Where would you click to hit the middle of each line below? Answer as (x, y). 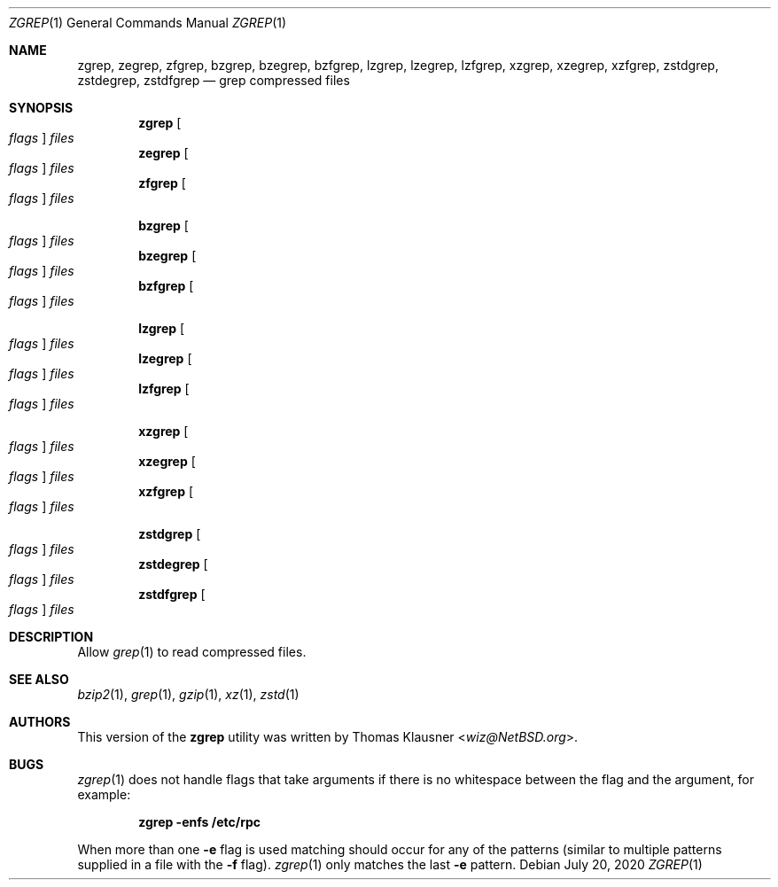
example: (104, 794)
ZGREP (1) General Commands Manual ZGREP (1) (148, 23)
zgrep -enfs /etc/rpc (199, 822)
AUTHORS (40, 722)
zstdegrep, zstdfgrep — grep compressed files (214, 80)
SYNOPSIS (41, 108)
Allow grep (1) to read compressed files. (192, 652)
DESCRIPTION (51, 637)
